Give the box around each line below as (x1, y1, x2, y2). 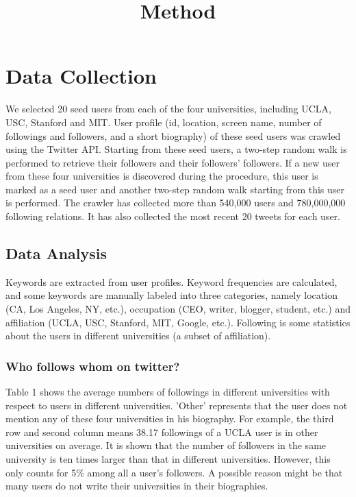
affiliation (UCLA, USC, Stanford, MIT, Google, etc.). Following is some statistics (5, 315, 351, 329)
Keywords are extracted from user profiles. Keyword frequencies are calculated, (5, 274, 338, 289)
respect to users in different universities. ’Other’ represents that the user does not (5, 398, 348, 412)
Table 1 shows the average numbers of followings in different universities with (5, 385, 330, 399)
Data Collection (5, 62, 157, 90)
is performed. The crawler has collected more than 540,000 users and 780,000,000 (5, 195, 346, 210)
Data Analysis (5, 243, 107, 264)
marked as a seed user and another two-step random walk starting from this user (5, 182, 345, 196)
